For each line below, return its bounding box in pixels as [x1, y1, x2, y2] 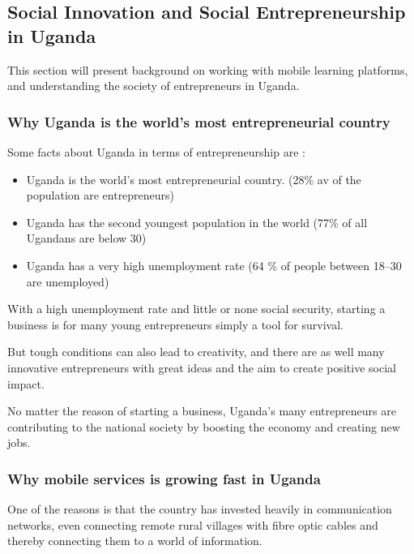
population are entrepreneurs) [26, 187, 175, 204]
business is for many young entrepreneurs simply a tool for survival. [7, 316, 344, 333]
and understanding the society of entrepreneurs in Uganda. [7, 77, 300, 94]
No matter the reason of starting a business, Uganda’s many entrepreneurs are [7, 402, 396, 419]
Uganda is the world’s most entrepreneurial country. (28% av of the [26, 170, 361, 187]
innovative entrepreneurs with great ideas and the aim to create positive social [7, 359, 396, 376]
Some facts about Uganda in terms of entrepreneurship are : [7, 144, 305, 160]
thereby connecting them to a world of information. [7, 532, 262, 549]
